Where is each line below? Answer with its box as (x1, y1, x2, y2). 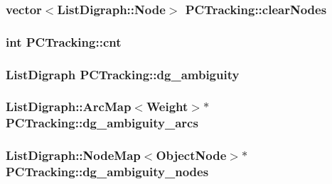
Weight (146, 98, 188, 115)
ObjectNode (156, 146, 227, 164)
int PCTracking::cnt (6, 33, 122, 50)
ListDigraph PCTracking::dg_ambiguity (6, 65, 240, 83)
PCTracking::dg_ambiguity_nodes (6, 163, 209, 180)
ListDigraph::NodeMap (6, 146, 141, 164)
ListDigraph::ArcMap (6, 98, 132, 115)
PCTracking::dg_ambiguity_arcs (6, 114, 198, 132)
